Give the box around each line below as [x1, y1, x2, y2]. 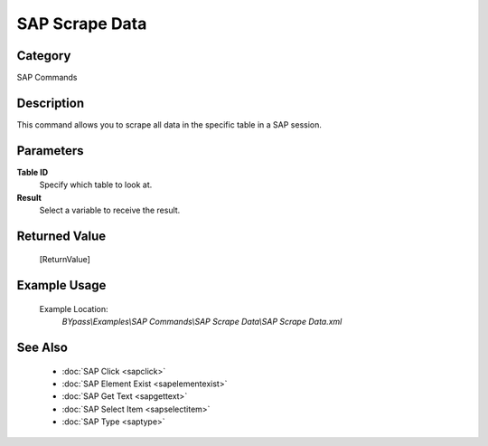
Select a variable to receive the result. [39, 204, 181, 216]
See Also [16, 340, 68, 356]
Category [16, 48, 71, 63]
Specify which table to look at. [39, 179, 153, 190]
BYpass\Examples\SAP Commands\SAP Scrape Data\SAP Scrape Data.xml [61, 317, 343, 327]
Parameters [16, 143, 84, 158]
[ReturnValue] [39, 254, 90, 265]
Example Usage [16, 278, 107, 293]
